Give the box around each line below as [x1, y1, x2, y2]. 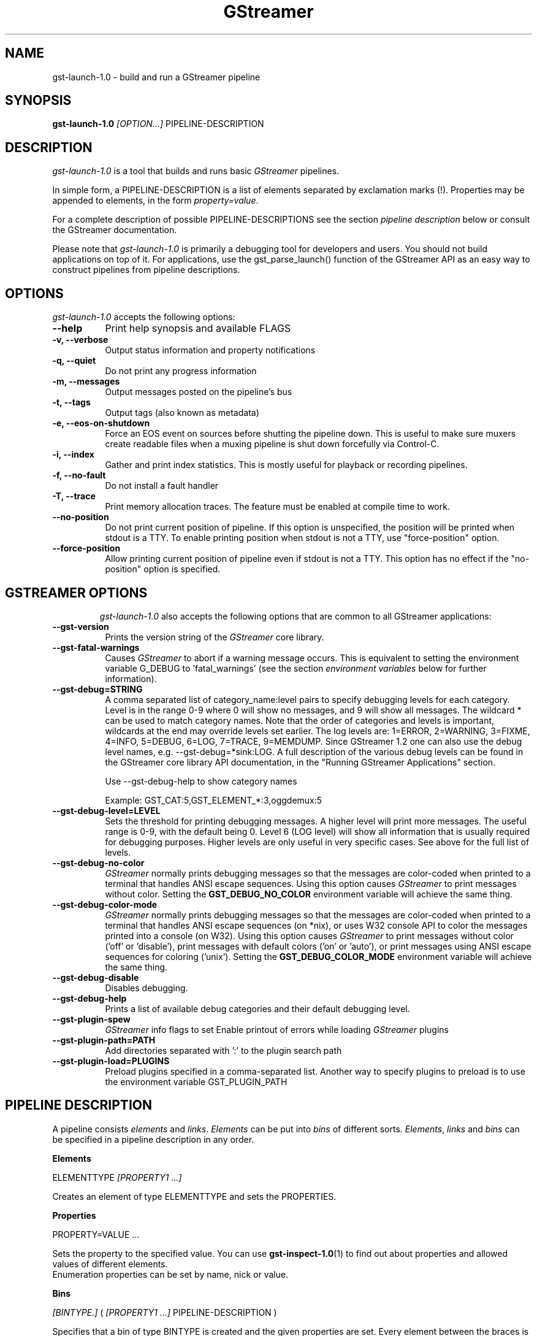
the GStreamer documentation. [52, 225, 177, 236]
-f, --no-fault [52, 470, 106, 481]
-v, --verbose [52, 334, 109, 345]
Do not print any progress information [105, 366, 257, 377]
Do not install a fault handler [105, 480, 219, 491]
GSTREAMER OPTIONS [5, 585, 148, 601]
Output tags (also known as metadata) [105, 407, 259, 418]
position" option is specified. [105, 564, 221, 575]
